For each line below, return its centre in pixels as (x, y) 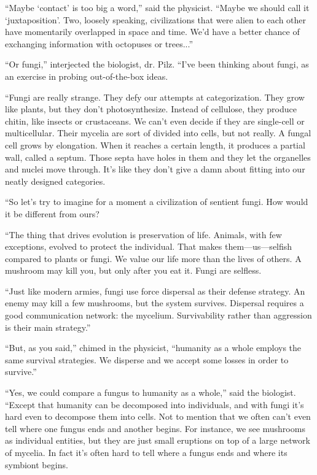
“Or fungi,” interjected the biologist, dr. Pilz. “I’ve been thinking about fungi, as (157, 64)
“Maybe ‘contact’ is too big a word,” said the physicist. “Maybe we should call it (157, 7)
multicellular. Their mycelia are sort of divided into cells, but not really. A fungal (158, 133)
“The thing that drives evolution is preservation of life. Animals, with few (143, 234)
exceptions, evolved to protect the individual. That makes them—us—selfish (149, 246)
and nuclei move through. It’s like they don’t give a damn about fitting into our (155, 169)
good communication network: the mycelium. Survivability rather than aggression (158, 315)
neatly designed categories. (55, 181)
